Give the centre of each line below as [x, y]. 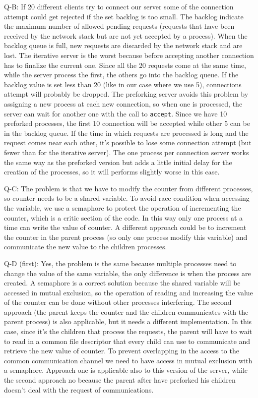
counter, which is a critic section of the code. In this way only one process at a [124, 217]
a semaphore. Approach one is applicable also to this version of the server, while [126, 370]
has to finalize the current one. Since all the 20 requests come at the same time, [125, 65]
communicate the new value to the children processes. [86, 247]
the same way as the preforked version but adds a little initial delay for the [118, 162]
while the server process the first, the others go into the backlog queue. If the [121, 75]
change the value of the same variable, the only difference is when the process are [128, 273]
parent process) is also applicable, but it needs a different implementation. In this [128, 321]
